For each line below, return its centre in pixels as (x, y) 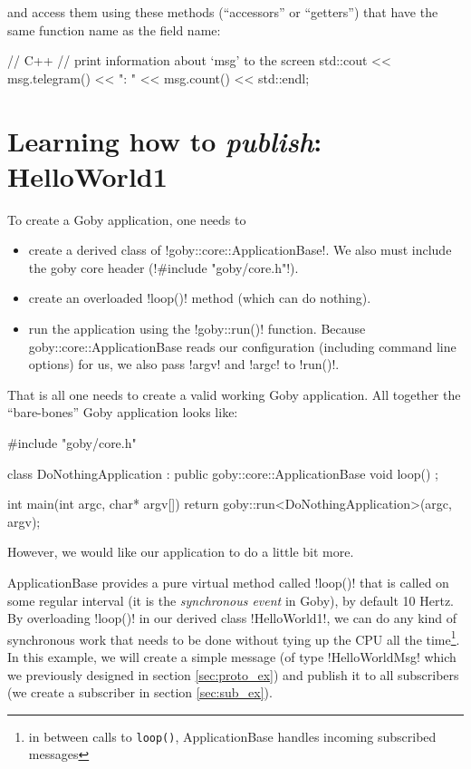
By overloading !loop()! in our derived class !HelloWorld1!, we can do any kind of (232, 618)
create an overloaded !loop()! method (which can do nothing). (200, 298)
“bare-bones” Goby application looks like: (123, 412)
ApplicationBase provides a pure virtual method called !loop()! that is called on (228, 582)
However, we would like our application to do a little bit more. (181, 552)
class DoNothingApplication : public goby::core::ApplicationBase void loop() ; (223, 473)
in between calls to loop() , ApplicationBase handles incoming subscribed (232, 736)
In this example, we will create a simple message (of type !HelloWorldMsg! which (232, 657)
